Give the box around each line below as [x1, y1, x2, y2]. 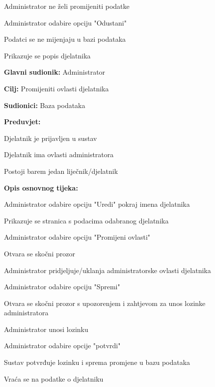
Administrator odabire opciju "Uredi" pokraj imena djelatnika [4, 199, 190, 209]
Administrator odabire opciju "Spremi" [4, 281, 120, 292]
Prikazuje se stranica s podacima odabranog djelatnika [4, 215, 169, 225]
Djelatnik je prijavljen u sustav [4, 133, 97, 143]
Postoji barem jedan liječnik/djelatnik [4, 166, 118, 176]
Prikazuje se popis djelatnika [4, 50, 91, 60]
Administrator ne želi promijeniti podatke [4, 1, 130, 11]
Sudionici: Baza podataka [4, 100, 85, 110]
